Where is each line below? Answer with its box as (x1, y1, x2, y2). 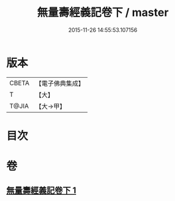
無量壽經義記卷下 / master (37, 6, 169, 20)
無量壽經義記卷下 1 (6, 185, 76, 196)
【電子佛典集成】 (35, 79, 84, 88)
